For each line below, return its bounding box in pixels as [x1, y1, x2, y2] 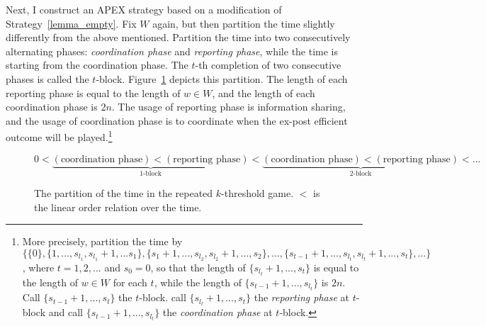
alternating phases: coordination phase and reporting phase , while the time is [6, 43, 339, 58]
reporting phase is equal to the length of [6, 85, 181, 100]
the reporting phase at [254, 290, 349, 305]
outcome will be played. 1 [6, 128, 113, 144]
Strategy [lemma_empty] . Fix [6, 16, 137, 30]
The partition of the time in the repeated [34, 186, 213, 201]
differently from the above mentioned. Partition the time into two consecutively [6, 30, 351, 45]
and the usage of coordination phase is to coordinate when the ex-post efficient [6, 113, 348, 128]
